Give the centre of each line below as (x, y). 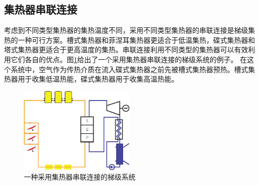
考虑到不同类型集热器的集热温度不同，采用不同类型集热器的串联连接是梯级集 (129, 30)
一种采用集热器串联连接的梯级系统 (80, 177)
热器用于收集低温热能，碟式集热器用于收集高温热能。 (91, 79)
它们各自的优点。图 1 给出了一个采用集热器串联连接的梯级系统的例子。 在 (129, 59)
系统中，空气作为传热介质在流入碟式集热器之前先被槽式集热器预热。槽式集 (133, 69)
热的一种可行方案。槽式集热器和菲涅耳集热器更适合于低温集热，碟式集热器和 (129, 40)
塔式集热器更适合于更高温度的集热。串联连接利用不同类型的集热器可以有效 (126, 49)
